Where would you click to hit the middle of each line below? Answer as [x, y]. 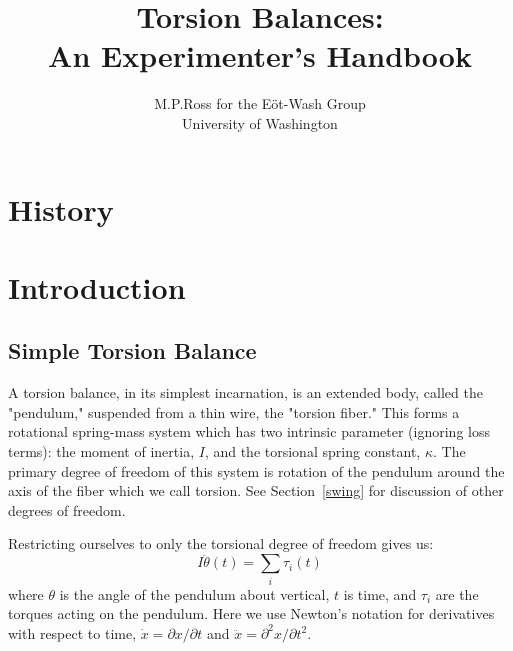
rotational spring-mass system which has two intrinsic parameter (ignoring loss [249, 431]
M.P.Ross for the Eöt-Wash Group [260, 103]
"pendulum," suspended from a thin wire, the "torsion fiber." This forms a [234, 411]
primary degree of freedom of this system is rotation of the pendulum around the [256, 470]
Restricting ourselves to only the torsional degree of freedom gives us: [221, 543]
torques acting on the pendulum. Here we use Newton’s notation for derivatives [251, 613]
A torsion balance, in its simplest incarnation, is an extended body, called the [245, 392]
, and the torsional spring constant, [312, 451]
